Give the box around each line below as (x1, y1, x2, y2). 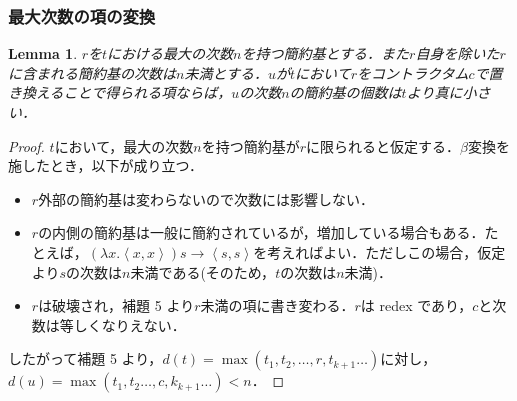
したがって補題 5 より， (8, 348, 163, 369)
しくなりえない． (73, 314, 186, 335)
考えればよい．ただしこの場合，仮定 (267, 241, 506, 262)
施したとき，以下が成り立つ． (8, 155, 203, 176)
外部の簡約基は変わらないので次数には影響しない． (38, 188, 375, 209)
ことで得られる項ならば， (63, 82, 232, 103)
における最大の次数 (107, 43, 234, 64)
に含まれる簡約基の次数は (8, 62, 176, 83)
